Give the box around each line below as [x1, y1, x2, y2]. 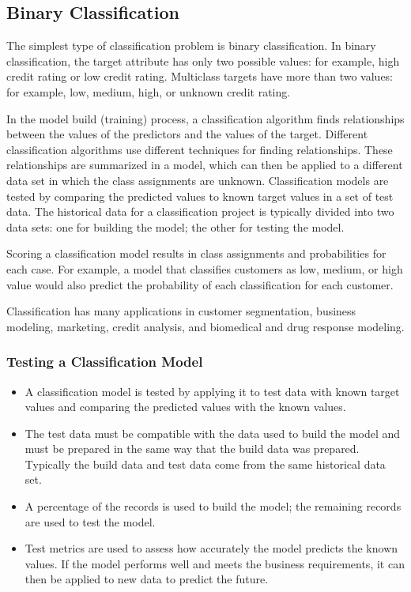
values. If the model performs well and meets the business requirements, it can [25, 555, 405, 571]
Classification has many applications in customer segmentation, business [6, 303, 356, 319]
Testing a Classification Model [6, 352, 203, 371]
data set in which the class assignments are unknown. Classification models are [6, 172, 389, 188]
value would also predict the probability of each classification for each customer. [6, 276, 394, 292]
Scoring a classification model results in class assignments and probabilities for [6, 245, 386, 262]
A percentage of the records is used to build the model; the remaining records [25, 498, 402, 515]
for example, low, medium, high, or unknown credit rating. [6, 83, 291, 100]
